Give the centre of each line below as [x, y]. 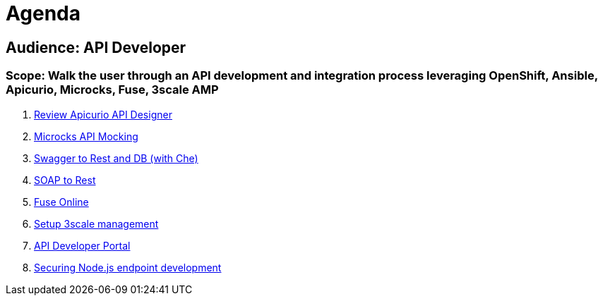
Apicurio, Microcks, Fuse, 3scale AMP [112, 90]
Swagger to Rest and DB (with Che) [116, 158]
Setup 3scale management [96, 223]
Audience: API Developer [96, 47]
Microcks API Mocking [86, 136]
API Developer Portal [82, 245]
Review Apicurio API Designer [103, 114]
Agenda [43, 13]
